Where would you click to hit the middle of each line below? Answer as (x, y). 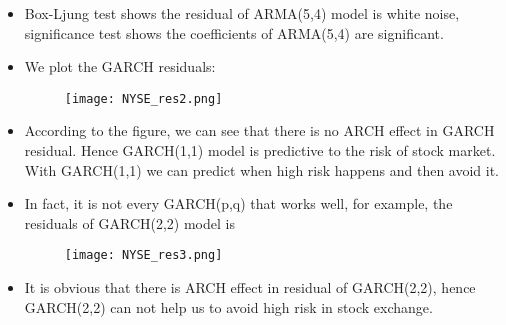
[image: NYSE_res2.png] (143, 98)
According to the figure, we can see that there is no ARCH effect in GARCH (259, 130)
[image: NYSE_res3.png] (143, 255)
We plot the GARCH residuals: (120, 66)
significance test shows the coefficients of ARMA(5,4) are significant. (234, 32)
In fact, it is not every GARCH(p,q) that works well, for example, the (238, 203)
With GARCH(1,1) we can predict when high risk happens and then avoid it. (262, 169)
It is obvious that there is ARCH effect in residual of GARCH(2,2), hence (250, 287)
